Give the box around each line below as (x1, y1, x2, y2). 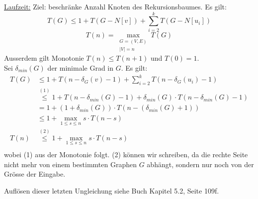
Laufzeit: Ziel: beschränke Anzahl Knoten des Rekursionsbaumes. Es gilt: (4, 1, 227, 11)
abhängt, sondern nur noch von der (147, 159, 254, 169)
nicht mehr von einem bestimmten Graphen (4, 159, 137, 169)
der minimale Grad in (47, 62, 114, 73)
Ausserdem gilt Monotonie (4, 53, 84, 63)
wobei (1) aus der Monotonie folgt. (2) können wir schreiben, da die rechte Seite (4, 149, 248, 159)
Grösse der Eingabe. (4, 169, 66, 179)
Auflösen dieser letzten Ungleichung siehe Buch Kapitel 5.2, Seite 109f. (4, 185, 219, 196)
